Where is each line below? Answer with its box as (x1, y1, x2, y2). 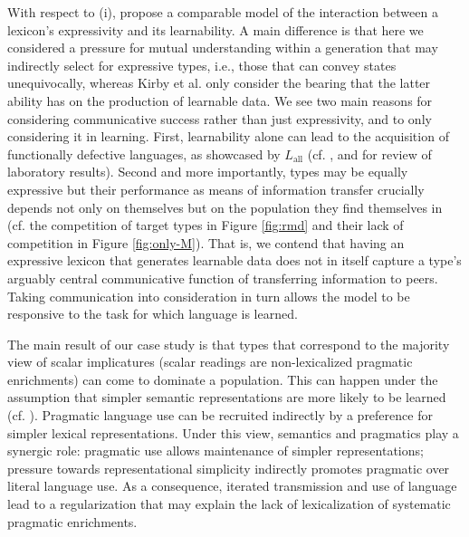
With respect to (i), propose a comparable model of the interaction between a (7, 3, 438, 21)
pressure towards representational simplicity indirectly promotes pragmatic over (7, 458, 450, 477)
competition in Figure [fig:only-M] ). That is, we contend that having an (7, 233, 405, 252)
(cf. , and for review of (307, 144, 432, 163)
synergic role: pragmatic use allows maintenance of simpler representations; (7, 441, 424, 460)
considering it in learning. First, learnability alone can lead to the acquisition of (7, 127, 449, 146)
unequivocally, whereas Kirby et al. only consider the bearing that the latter (7, 73, 431, 92)
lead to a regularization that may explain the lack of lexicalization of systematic (7, 494, 451, 513)
